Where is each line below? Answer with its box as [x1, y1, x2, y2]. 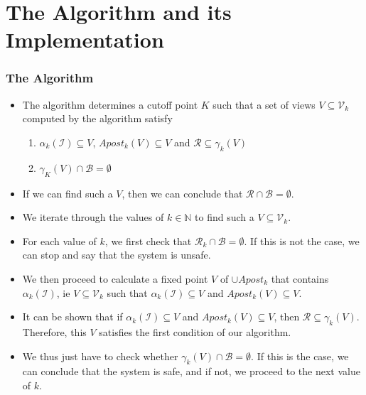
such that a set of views [212, 97, 316, 112]
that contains [271, 271, 329, 286]
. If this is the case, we [251, 348, 349, 363]
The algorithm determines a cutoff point [22, 97, 198, 112]
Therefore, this [22, 324, 87, 339]
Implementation [6, 25, 164, 54]
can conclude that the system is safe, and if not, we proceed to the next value [22, 364, 360, 379]
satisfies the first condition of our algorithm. [99, 324, 291, 339]
